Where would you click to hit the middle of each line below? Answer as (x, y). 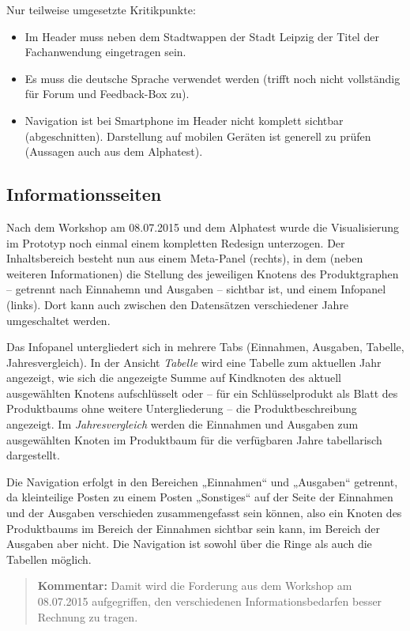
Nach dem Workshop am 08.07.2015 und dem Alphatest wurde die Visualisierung (203, 227)
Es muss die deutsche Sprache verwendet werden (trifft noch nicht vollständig (213, 78)
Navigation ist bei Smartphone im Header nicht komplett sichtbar (184, 120)
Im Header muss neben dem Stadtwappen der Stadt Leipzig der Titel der (202, 36)
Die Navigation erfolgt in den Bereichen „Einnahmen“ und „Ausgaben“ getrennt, (202, 481)
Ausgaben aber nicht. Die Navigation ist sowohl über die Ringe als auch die (189, 544)
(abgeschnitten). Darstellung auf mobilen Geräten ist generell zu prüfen (198, 136)
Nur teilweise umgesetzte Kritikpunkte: (101, 9)
